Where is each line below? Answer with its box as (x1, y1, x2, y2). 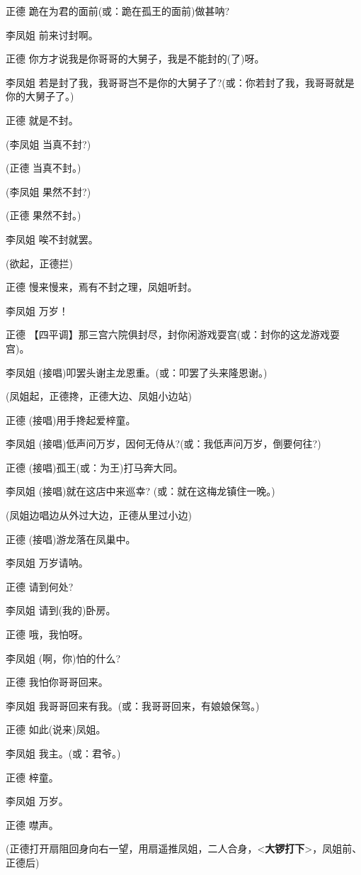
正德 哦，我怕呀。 (6, 627, 88, 642)
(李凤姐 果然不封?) (6, 184, 91, 199)
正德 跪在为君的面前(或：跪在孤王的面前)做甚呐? (6, 4, 230, 18)
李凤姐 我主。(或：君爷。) (6, 746, 121, 760)
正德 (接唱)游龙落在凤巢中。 (6, 531, 136, 546)
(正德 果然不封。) (6, 208, 81, 223)
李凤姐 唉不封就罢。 (6, 231, 98, 246)
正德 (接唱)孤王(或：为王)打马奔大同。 (6, 459, 183, 474)
